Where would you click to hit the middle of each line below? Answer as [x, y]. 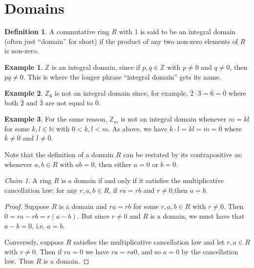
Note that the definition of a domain [59, 155]
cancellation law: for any [41, 190]
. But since [93, 216]
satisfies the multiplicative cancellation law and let [149, 242]
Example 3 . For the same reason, [56, 119]
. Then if [49, 251]
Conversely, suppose [34, 242]
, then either [113, 164]
